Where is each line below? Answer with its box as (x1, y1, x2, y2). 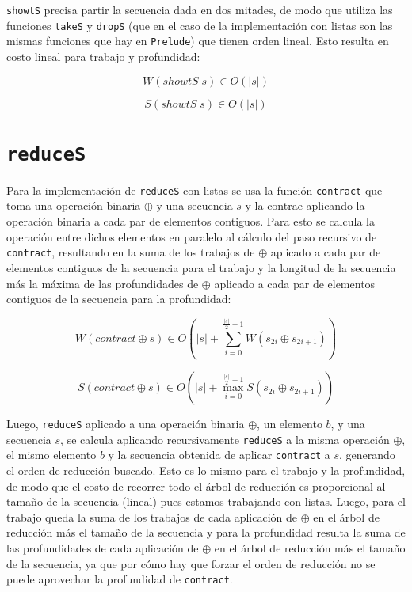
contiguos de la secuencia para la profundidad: (6, 290, 231, 307)
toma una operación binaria (6, 197, 141, 214)
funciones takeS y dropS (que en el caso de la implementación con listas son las (6, 17, 393, 33)
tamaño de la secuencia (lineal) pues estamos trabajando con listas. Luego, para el (6, 493, 406, 510)
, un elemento (257, 416, 322, 432)
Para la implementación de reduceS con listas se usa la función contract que (6, 181, 383, 198)
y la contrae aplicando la (245, 197, 365, 214)
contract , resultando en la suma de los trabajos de (6, 244, 255, 260)
